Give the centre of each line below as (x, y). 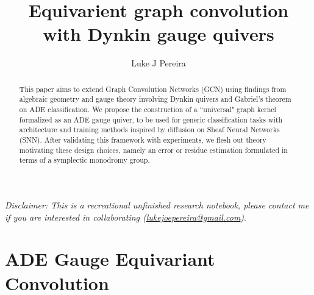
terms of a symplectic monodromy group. (84, 160)
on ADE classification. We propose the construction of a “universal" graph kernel (148, 109)
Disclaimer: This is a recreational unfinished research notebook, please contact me (157, 204)
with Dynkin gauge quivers (159, 34)
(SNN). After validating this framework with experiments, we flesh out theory (143, 139)
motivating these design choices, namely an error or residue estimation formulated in (153, 150)
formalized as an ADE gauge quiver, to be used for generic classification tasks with (151, 119)
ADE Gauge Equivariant (110, 259)
